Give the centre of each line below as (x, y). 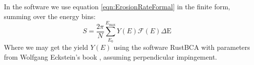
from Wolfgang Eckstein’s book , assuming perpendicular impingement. (111, 56)
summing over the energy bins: (50, 16)
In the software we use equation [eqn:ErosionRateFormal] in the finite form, (117, 6)
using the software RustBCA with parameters (182, 47)
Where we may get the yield (46, 47)
